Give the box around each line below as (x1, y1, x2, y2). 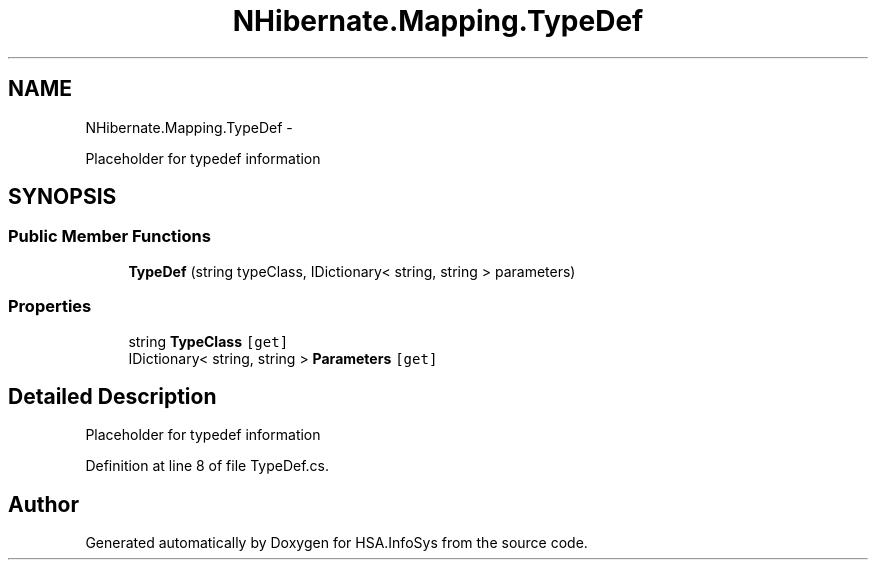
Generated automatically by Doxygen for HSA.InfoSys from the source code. (85, 534, 588, 552)
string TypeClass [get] (128, 332, 289, 350)
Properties (8, 296, 92, 317)
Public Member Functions (8, 226, 211, 247)
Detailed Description (8, 383, 217, 409)
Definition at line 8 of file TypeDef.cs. (85, 457, 330, 475)
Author (8, 491, 79, 517)
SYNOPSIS (8, 184, 117, 210)
